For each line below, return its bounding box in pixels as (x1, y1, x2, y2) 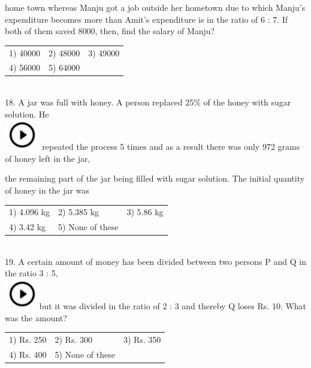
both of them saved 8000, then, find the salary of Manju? (5, 25, 215, 37)
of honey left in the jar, (5, 152, 90, 164)
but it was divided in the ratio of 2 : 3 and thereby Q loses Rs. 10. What (39, 299, 307, 312)
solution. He (5, 107, 49, 120)
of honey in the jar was (5, 183, 89, 196)
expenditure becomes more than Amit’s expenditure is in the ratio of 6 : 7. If (5, 13, 288, 25)
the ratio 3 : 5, (5, 267, 58, 279)
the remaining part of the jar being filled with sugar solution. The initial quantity (5, 172, 305, 185)
